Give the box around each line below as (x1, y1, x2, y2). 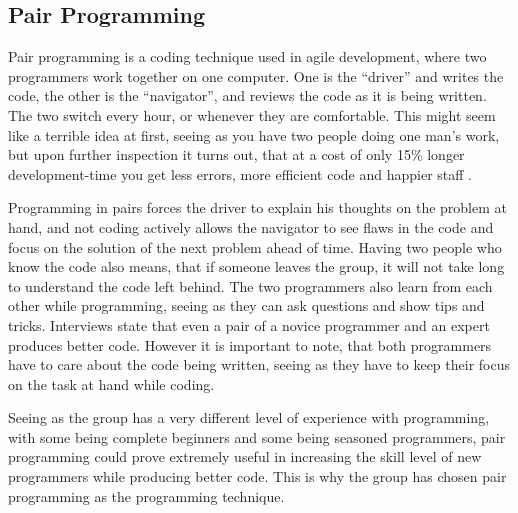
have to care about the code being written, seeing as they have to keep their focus (8, 354, 510, 375)
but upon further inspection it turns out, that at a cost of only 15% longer (8, 144, 465, 165)
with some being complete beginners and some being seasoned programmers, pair (8, 426, 506, 447)
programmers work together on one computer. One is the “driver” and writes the (8, 65, 504, 86)
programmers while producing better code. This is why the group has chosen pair (8, 466, 507, 487)
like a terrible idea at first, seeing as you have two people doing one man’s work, (8, 124, 500, 145)
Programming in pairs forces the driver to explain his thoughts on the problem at (8, 197, 507, 218)
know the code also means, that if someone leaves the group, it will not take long (8, 256, 505, 277)
